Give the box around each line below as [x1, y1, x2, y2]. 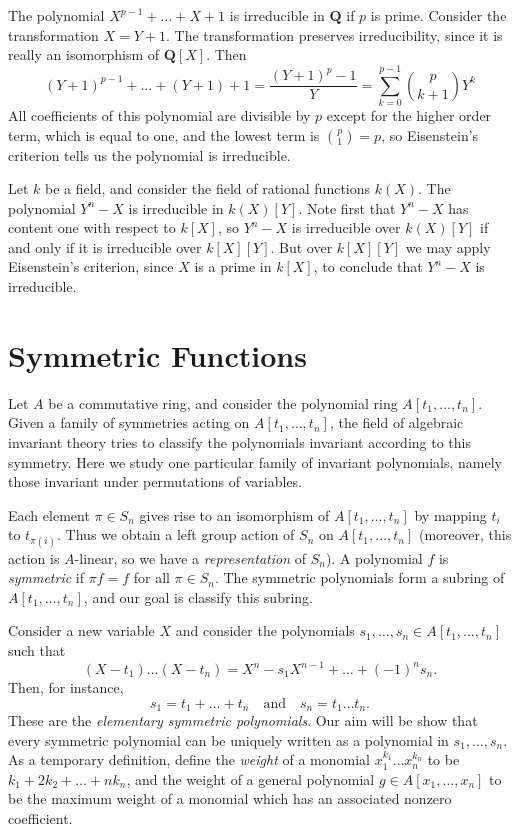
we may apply [405, 236, 491, 257]
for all [133, 567, 170, 588]
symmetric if [8, 567, 85, 588]
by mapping [414, 504, 487, 525]
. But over [270, 236, 333, 257]
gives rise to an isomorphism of [139, 504, 330, 525]
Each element [8, 504, 90, 525]
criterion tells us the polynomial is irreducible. [8, 144, 291, 165]
